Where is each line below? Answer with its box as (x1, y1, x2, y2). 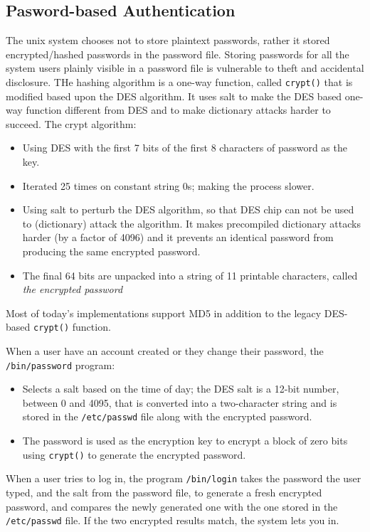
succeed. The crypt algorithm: (6, 116, 137, 131)
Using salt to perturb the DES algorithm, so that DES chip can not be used (22, 202, 354, 217)
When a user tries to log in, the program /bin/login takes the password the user (6, 471, 361, 486)
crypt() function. (33, 319, 111, 334)
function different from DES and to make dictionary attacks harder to (26, 102, 331, 117)
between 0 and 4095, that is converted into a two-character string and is (22, 395, 337, 410)
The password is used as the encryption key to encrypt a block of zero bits (22, 433, 348, 448)
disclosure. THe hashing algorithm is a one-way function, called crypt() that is (6, 74, 353, 89)
